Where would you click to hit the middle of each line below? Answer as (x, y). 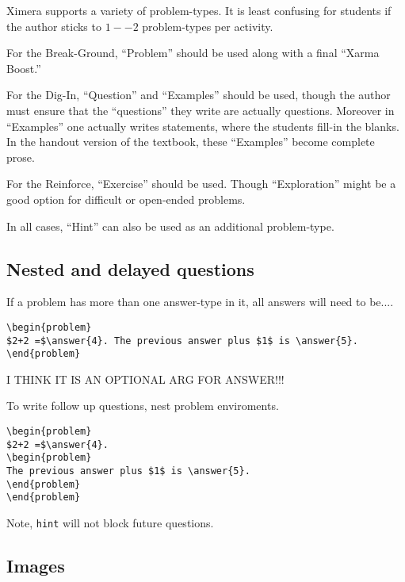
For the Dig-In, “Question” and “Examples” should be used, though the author (199, 95)
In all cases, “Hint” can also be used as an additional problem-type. (170, 226)
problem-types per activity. (208, 26)
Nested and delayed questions (130, 268)
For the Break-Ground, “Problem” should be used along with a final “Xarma (193, 53)
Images (36, 566)
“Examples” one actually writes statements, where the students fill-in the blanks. (203, 126)
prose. (21, 157)
